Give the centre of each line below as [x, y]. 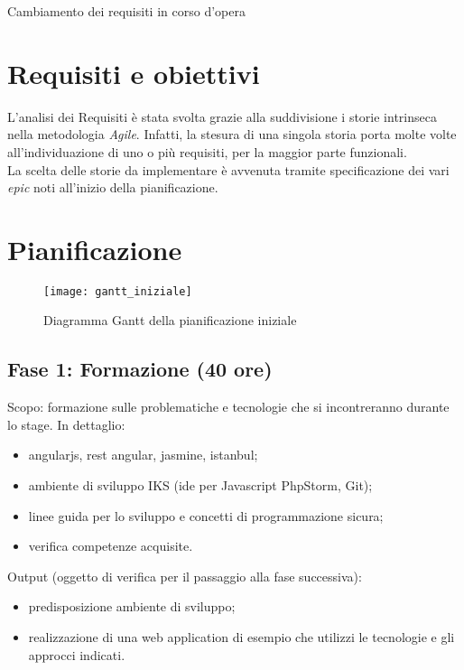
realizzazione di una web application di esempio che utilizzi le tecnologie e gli [241, 637]
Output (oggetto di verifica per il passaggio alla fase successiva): [185, 576]
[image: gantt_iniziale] [118, 291]
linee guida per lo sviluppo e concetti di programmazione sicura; [206, 515]
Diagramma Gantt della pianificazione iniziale [170, 320]
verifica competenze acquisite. [111, 546]
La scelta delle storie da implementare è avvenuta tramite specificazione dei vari [228, 169]
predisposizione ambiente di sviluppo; [132, 606]
